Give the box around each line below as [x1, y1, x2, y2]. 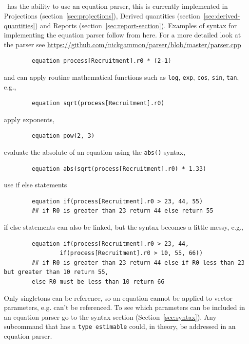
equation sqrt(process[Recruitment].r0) [32, 100, 165, 107]
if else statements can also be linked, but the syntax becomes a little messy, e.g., [4, 222, 244, 232]
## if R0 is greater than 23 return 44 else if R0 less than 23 [32, 259, 245, 266]
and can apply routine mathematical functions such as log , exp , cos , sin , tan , [4, 72, 239, 82]
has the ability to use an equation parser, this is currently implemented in [7, 1, 228, 11]
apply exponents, [4, 114, 55, 124]
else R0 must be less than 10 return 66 [32, 278, 165, 285]
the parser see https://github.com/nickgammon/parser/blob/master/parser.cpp [4, 39, 241, 49]
